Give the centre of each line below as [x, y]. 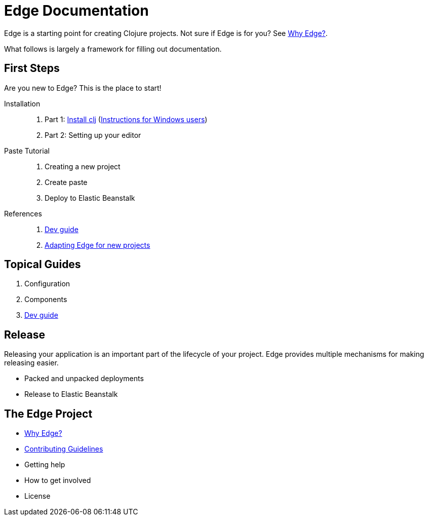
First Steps [32, 68]
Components [46, 300]
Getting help [45, 465]
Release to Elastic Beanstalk [71, 394]
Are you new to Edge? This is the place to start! [83, 88]
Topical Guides [43, 265]
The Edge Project [48, 414]
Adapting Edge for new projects [98, 245]
